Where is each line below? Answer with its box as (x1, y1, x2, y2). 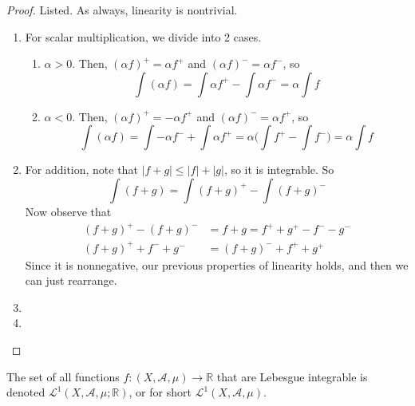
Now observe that (25, 203, 112, 219)
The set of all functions (6, 368, 120, 384)
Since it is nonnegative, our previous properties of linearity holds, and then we (25, 256, 409, 273)
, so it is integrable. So (223, 161, 334, 178)
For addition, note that (25, 161, 138, 178)
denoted (6, 384, 45, 400)
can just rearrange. (25, 272, 117, 289)
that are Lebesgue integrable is (216, 368, 368, 384)
